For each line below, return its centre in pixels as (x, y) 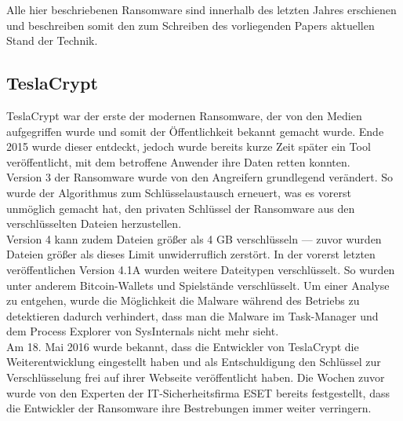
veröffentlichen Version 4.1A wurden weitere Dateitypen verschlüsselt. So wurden (201, 269)
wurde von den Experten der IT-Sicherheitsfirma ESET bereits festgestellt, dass (198, 392)
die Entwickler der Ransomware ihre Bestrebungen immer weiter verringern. (189, 408)
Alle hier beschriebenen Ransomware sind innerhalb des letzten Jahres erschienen (201, 9)
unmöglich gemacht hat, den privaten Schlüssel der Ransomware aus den (181, 208)
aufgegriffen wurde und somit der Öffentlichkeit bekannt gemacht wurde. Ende (195, 131)
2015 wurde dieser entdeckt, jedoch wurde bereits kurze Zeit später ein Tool (189, 146)
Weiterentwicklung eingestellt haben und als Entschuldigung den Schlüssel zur (194, 362)
